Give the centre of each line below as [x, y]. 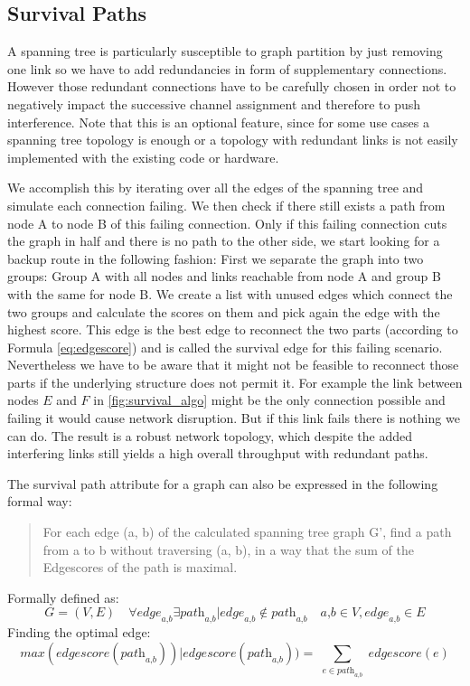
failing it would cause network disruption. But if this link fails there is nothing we [234, 418]
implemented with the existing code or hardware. [143, 157]
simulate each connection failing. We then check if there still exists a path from [226, 205]
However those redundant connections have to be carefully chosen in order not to [232, 86]
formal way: [40, 501]
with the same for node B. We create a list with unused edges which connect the [230, 293]
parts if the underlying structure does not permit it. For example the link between [235, 382]
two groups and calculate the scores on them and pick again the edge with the [224, 311]
